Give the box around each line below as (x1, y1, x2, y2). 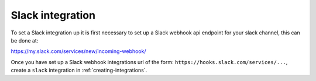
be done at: (11, 37, 39, 44)
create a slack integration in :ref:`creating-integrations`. (11, 67, 147, 74)
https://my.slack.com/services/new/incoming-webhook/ (11, 48, 146, 55)
